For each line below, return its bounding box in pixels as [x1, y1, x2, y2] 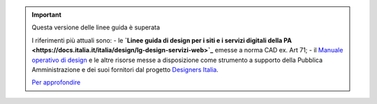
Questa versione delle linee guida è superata [31, 23, 161, 31]
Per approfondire [31, 78, 81, 87]
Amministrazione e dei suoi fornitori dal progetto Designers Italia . [31, 65, 219, 73]
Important [31, 10, 62, 19]
